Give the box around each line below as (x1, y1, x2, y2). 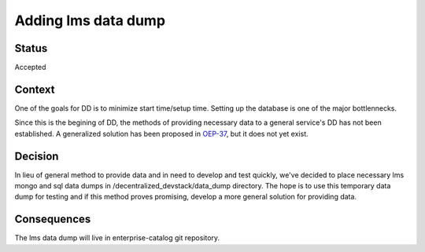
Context (14, 82, 55, 96)
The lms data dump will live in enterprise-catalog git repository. (14, 233, 220, 243)
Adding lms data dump (14, 12, 165, 29)
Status (14, 42, 48, 55)
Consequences (14, 213, 91, 226)
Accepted (14, 63, 46, 72)
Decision (14, 149, 59, 163)
